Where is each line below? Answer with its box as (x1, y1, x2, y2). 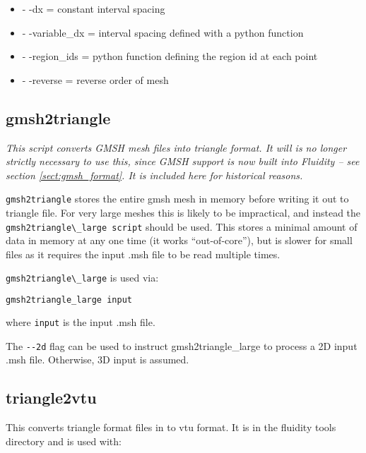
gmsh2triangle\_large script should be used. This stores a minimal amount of (6, 219, 358, 234)
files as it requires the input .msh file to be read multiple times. (6, 246, 281, 261)
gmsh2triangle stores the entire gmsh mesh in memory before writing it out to (6, 191, 349, 206)
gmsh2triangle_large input (6, 295, 132, 306)
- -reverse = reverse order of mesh (22, 72, 169, 87)
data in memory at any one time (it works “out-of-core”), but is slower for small (6, 233, 353, 248)
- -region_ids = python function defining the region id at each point (22, 49, 318, 64)
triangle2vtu (6, 387, 97, 409)
